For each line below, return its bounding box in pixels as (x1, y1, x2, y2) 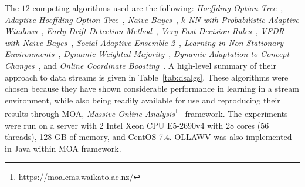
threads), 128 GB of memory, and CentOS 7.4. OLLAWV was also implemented (5, 131, 292, 143)
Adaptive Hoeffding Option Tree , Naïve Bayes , (5, 13, 179, 25)
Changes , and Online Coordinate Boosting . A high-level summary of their (5, 59, 276, 71)
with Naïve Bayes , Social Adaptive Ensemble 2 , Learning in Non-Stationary (5, 36, 284, 48)
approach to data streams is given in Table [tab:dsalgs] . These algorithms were (5, 71, 289, 83)
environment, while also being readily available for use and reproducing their (5, 93, 280, 106)
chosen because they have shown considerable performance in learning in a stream (5, 82, 299, 95)
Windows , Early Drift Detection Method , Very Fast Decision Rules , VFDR (5, 25, 284, 37)
